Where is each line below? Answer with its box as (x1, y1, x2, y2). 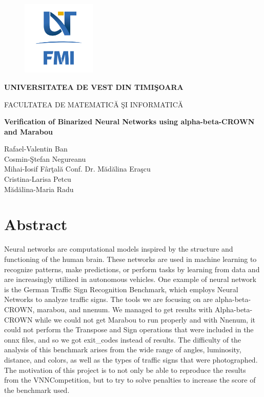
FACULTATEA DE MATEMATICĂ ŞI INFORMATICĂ (4, 99, 184, 109)
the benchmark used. (4, 384, 70, 395)
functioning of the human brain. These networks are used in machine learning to (4, 253, 257, 264)
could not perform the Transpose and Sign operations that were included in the (4, 324, 254, 335)
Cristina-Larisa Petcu (4, 174, 71, 184)
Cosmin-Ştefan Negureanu (4, 153, 86, 164)
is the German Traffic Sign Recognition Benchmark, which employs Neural (4, 283, 238, 294)
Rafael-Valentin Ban (4, 143, 68, 154)
